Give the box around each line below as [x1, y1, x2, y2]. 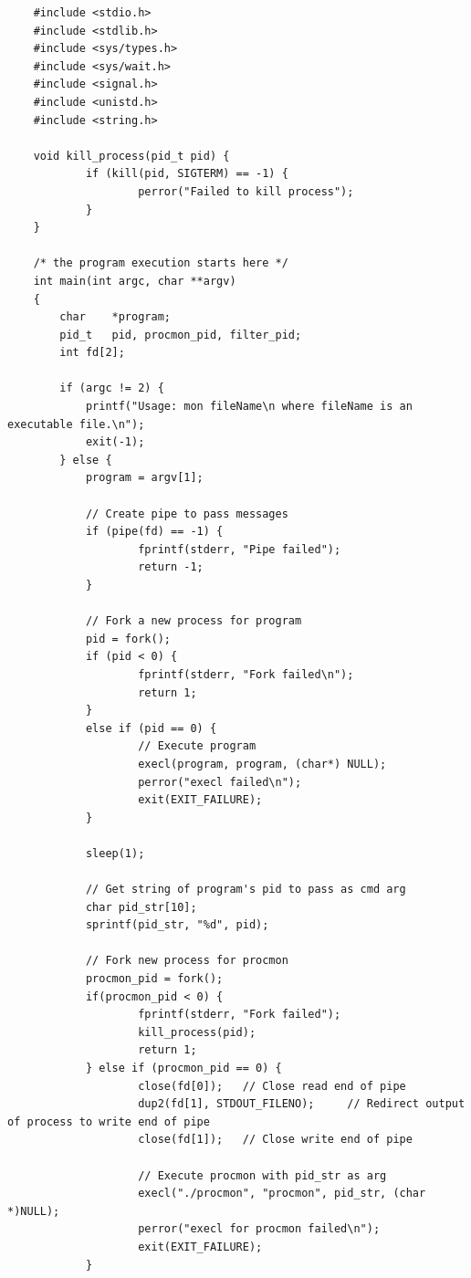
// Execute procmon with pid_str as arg [138, 1168, 387, 1182]
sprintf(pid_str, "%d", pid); [85, 918, 269, 932]
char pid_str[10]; [85, 900, 197, 914]
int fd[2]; [59, 346, 125, 360]
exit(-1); [85, 435, 145, 449]
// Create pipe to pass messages [85, 507, 288, 520]
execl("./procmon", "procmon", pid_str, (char [138, 1187, 426, 1200]
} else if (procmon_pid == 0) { [85, 1062, 282, 1075]
